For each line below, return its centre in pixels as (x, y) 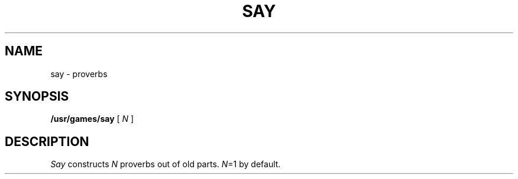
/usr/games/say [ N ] (92, 119)
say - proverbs (79, 74)
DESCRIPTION (47, 141)
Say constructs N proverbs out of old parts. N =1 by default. (166, 164)
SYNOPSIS (37, 97)
